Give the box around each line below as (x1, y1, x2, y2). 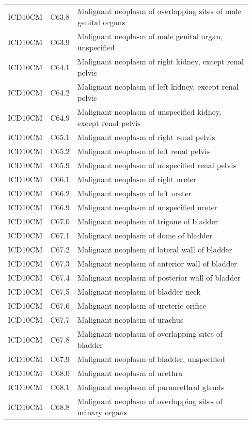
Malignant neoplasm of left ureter (77, 188, 191, 199)
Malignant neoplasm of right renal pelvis (77, 131, 215, 142)
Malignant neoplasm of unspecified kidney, (77, 106, 221, 117)
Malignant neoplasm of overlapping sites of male (77, 5, 241, 16)
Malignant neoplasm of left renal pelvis (77, 145, 210, 157)
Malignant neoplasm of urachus (77, 314, 184, 325)
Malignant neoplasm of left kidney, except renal (77, 81, 239, 92)
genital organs (77, 16, 125, 28)
